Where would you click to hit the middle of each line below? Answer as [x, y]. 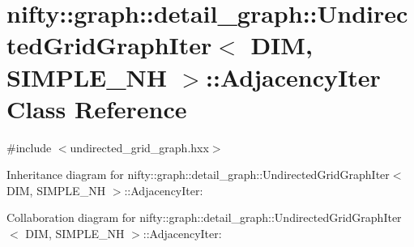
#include [29, 147]
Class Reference [97, 108]
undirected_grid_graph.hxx [139, 147]
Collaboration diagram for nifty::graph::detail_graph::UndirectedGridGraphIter [204, 217]
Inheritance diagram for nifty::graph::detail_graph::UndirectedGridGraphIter [198, 175]
